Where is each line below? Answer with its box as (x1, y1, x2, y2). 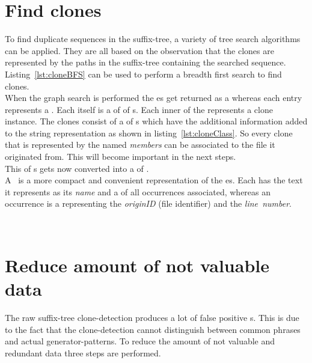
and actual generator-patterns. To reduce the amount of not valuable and (5, 335, 275, 347)
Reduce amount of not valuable (5, 252, 269, 277)
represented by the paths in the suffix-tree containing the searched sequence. (5, 56, 286, 69)
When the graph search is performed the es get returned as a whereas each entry (5, 91, 302, 104)
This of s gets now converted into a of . (5, 162, 149, 174)
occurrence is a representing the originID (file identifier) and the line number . (5, 197, 292, 210)
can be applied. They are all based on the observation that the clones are (5, 44, 274, 56)
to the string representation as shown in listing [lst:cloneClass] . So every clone (5, 126, 293, 139)
